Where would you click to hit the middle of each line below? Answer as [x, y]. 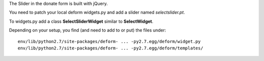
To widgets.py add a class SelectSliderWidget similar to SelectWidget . [81, 21]
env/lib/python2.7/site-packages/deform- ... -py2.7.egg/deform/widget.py [109, 41]
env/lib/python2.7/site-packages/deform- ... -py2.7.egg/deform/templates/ [110, 48]
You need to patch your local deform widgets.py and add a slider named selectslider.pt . [97, 13]
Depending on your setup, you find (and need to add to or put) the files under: [88, 30]
